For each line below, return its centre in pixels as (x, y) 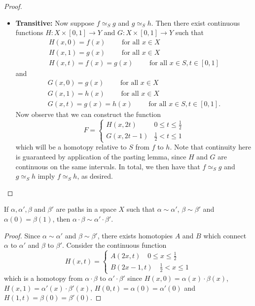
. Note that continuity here (210, 147)
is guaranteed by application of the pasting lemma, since (101, 156)
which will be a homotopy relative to (71, 147)
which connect (225, 235)
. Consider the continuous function (114, 245)
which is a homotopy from (43, 278)
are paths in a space (86, 209)
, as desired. (95, 176)
